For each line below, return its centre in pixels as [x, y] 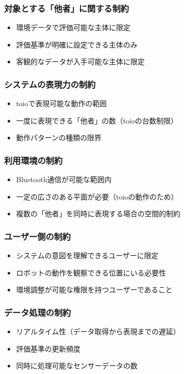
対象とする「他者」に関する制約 [67, 8]
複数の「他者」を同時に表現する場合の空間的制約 [98, 214]
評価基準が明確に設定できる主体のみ [77, 44]
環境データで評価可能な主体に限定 [73, 27]
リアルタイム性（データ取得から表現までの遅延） [98, 331]
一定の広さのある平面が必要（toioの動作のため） [97, 196]
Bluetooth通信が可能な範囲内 [64, 179]
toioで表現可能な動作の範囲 [61, 103]
